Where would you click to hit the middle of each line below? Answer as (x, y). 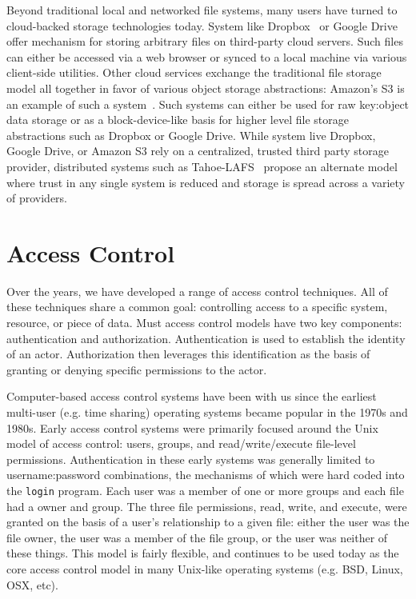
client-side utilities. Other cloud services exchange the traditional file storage (194, 72)
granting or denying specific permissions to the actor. (137, 369)
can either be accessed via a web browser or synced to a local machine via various (207, 56)
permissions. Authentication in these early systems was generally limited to (191, 459)
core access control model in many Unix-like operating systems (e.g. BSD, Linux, (205, 569)
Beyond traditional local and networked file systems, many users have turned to (202, 10)
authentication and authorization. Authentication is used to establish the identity (206, 338)
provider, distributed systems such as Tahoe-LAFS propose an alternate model (202, 166)
